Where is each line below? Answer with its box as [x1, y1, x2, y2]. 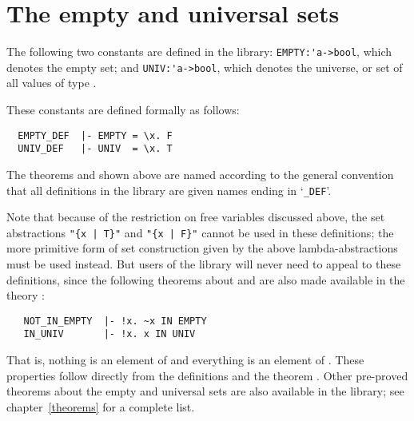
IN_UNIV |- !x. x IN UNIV [23, 328, 196, 340]
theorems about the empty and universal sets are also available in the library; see [6, 383, 404, 399]
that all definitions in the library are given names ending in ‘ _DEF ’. [6, 181, 332, 198]
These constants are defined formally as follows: [6, 101, 240, 118]
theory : [6, 287, 45, 304]
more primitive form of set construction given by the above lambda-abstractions [6, 240, 398, 256]
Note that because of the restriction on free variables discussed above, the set [6, 209, 385, 225]
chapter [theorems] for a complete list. [6, 398, 195, 415]
